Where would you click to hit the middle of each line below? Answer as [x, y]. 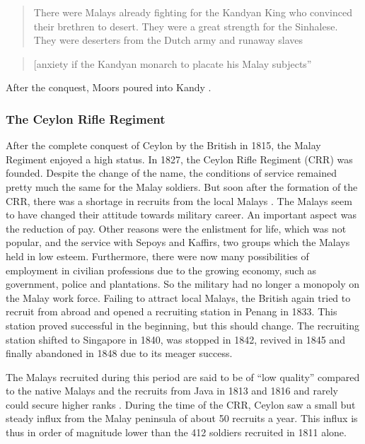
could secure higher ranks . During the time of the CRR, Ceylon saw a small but [181, 404]
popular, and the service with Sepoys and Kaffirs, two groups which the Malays [178, 242]
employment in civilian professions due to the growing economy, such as [161, 270]
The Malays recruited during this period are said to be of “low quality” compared [183, 376]
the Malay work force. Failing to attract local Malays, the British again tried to [178, 297]
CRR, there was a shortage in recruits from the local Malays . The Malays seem [179, 200]
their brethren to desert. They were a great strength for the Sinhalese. [186, 26]
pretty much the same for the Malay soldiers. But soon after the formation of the [182, 186]
